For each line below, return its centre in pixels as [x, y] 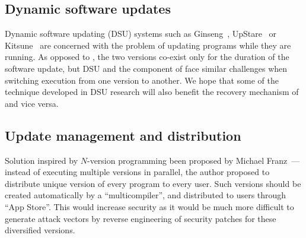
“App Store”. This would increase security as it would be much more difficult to [149, 206]
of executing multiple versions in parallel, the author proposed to [152, 172]
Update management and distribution [123, 135]
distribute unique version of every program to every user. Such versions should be [153, 183]
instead [18, 172]
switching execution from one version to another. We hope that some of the [142, 80]
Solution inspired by [42, 160]
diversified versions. [40, 230]
